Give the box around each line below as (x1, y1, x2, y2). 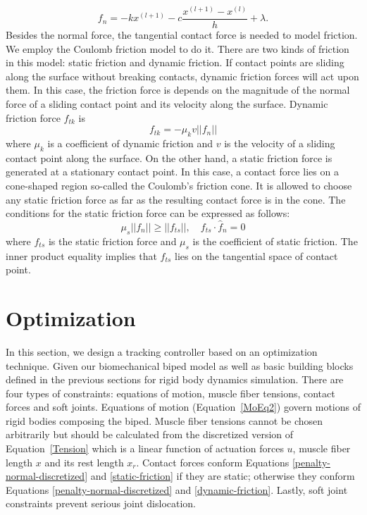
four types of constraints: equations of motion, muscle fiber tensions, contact (6, 385, 335, 400)
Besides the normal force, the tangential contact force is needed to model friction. (6, 27, 358, 42)
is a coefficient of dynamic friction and (47, 136, 213, 151)
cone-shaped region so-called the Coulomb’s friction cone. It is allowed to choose (6, 178, 352, 193)
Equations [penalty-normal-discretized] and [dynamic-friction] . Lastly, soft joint (6, 482, 348, 497)
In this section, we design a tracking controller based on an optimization (6, 344, 318, 359)
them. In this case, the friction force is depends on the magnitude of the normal (6, 82, 350, 97)
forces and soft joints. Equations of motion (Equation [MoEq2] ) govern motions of (6, 399, 361, 414)
